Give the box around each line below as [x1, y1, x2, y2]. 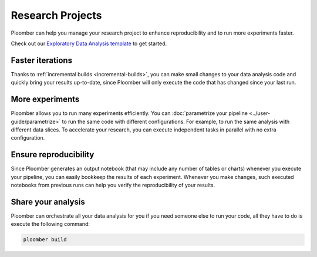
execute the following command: [11, 221, 90, 228]
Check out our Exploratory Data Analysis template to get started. [11, 40, 167, 47]
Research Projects [11, 9, 102, 22]
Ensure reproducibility [11, 150, 95, 160]
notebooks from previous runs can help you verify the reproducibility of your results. [11, 182, 215, 188]
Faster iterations [11, 55, 73, 65]
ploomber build [23, 236, 67, 243]
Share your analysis [11, 197, 85, 207]
